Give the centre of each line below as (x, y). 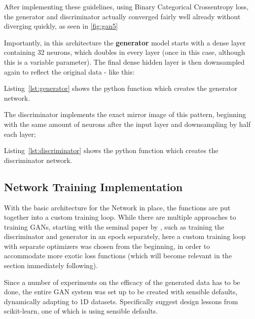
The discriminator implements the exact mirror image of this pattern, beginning (125, 114)
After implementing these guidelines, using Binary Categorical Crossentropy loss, (126, 6)
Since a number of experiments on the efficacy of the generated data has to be (122, 282)
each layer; (20, 134)
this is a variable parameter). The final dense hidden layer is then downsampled (124, 61)
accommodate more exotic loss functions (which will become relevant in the (118, 256)
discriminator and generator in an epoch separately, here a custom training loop (125, 236)
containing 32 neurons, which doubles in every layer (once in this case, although (125, 52)
